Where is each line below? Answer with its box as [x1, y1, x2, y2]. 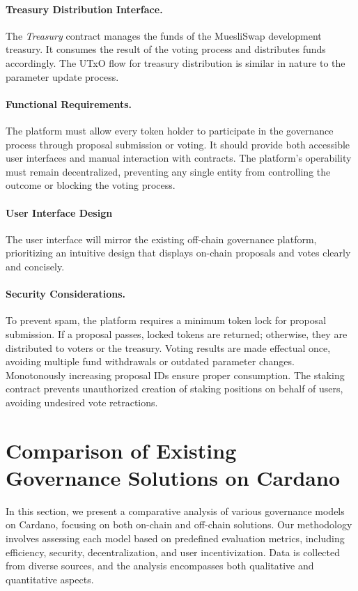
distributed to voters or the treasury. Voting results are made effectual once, [6, 340, 331, 355]
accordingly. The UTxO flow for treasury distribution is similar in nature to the [6, 55, 345, 70]
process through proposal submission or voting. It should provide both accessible [6, 137, 350, 151]
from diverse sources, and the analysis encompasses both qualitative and [6, 558, 314, 573]
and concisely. [6, 259, 65, 273]
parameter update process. [6, 69, 119, 84]
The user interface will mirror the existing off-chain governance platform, [6, 231, 317, 246]
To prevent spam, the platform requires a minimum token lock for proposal [6, 313, 327, 328]
